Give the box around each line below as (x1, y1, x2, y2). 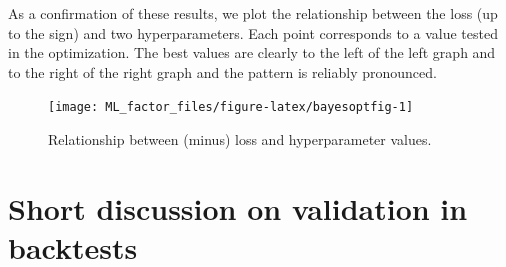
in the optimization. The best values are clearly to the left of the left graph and (8, 42, 496, 63)
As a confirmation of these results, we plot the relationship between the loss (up (8, 3, 498, 23)
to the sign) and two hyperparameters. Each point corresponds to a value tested (8, 22, 498, 43)
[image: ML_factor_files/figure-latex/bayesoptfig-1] (48, 100, 414, 115)
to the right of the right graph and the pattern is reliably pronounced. (8, 61, 437, 82)
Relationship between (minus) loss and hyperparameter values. (48, 129, 432, 150)
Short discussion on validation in (8, 187, 468, 228)
